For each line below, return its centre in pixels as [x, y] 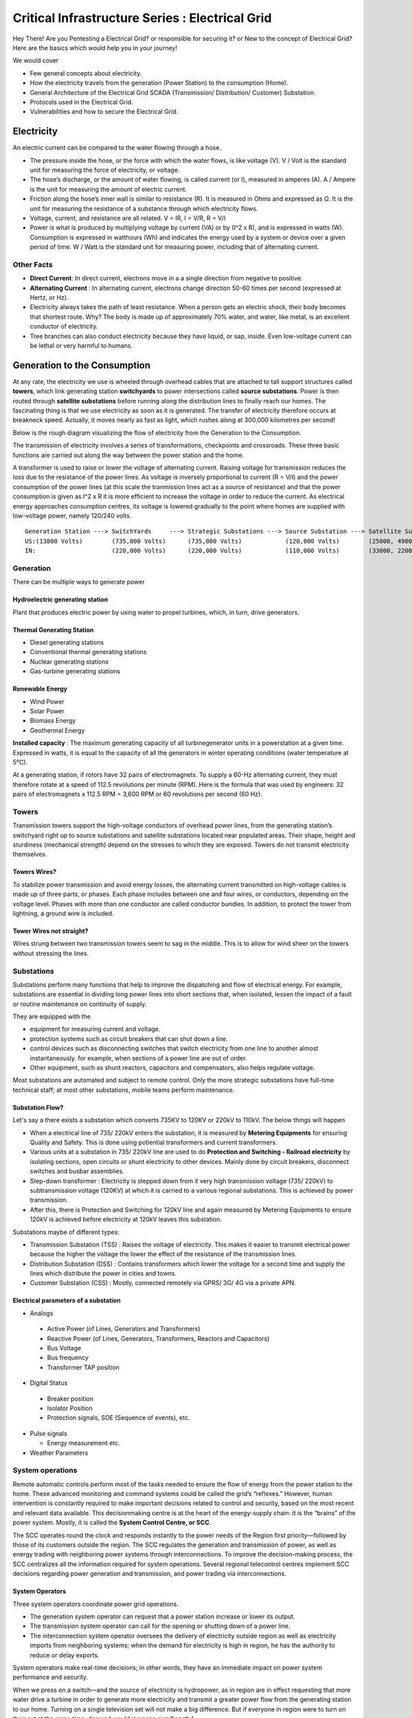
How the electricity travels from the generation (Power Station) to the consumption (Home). [159, 83]
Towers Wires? [35, 872]
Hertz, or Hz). [49, 298]
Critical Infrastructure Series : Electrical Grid [142, 18]
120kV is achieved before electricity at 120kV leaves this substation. [126, 1219]
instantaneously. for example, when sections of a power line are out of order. [138, 1058]
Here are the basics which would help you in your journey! [95, 47]
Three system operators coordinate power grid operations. [95, 1604]
